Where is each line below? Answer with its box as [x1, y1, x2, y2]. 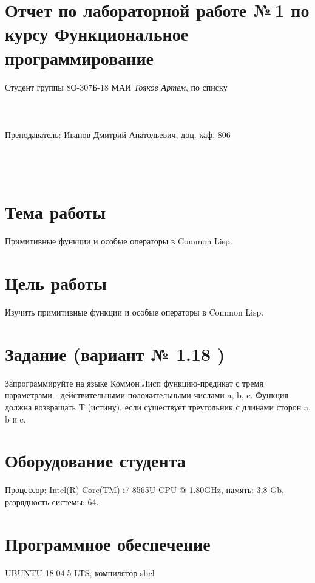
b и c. [5, 412, 26, 425]
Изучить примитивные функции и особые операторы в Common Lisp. [5, 306, 264, 319]
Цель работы [5, 271, 107, 295]
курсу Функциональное [5, 21, 189, 46]
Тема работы [5, 199, 106, 224]
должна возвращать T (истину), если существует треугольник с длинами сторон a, [5, 401, 311, 413]
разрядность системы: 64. [5, 495, 99, 508]
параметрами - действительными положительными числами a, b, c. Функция [5, 388, 288, 401]
